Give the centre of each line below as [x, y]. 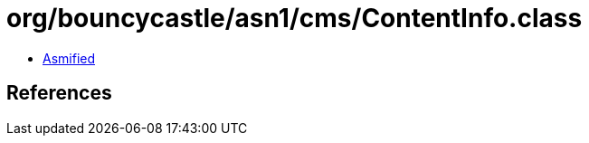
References [59, 93]
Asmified [69, 58]
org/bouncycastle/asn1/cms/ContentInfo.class [294, 18]
